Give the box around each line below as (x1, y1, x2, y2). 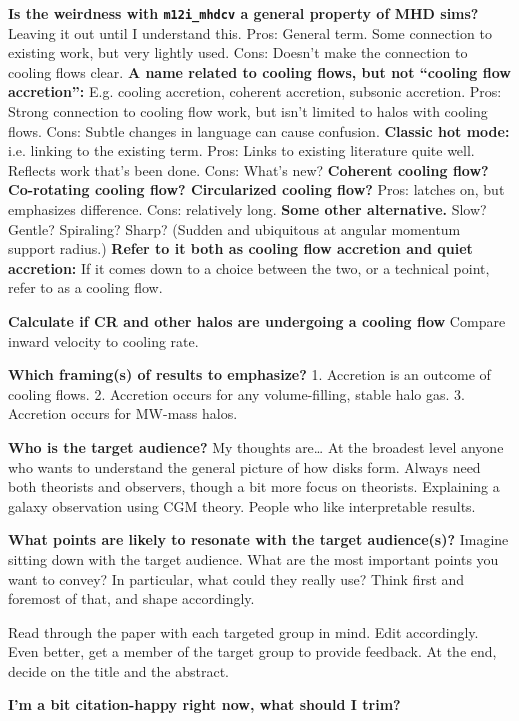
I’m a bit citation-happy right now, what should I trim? (8, 694, 401, 715)
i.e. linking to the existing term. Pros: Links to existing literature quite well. (8, 140, 475, 161)
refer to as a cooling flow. (8, 277, 163, 298)
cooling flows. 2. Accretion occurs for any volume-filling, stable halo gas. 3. (8, 383, 465, 404)
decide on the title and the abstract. (8, 660, 230, 681)
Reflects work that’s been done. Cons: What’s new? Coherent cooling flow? (8, 159, 489, 180)
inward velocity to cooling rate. (8, 330, 199, 351)
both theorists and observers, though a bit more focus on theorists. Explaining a (8, 476, 500, 497)
